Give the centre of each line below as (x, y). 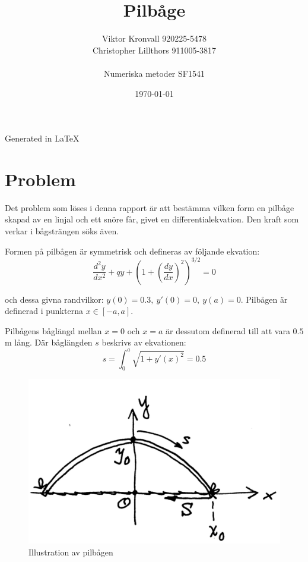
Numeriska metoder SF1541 (154, 73)
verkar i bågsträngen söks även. (62, 231)
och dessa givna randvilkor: (54, 299)
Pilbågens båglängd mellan (53, 330)
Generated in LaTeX (42, 138)
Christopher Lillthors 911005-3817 (154, 50)
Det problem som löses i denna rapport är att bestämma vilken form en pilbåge (150, 207)
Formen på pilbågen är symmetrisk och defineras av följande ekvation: (132, 251)
